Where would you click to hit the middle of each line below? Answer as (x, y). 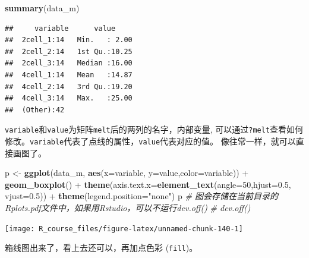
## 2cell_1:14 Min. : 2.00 (69, 40)
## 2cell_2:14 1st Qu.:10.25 (69, 51)
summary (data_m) (42, 8)
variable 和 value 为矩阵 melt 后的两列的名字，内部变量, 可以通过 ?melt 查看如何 (154, 129)
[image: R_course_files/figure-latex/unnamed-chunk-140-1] (124, 229)
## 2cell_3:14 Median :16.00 (69, 63)
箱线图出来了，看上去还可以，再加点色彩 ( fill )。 (101, 248)
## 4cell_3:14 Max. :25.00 (69, 98)
